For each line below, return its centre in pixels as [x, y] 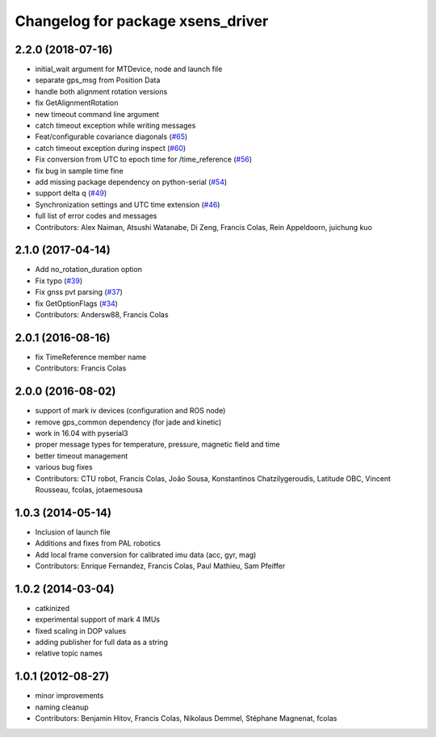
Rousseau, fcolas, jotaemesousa [89, 489]
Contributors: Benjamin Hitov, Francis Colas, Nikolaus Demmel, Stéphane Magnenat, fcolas [186, 718]
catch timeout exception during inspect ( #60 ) [111, 148]
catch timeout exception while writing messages [115, 126]
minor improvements [69, 696]
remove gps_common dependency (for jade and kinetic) [128, 422]
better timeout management [82, 455]
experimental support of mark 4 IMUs [98, 620]
